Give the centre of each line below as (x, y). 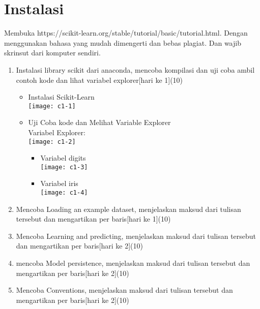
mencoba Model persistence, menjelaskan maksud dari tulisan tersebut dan (133, 263)
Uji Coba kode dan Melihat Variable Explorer (99, 122)
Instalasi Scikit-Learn (61, 97)
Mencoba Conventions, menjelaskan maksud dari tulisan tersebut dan (124, 290)
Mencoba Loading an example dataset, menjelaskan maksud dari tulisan (128, 209)
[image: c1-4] (64, 193)
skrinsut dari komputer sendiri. (52, 53)
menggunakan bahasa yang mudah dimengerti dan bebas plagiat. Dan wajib (123, 42)
